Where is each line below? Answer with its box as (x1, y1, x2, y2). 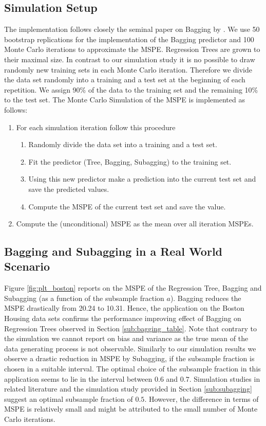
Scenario (4, 258, 50, 274)
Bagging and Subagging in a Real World (4, 243, 223, 259)
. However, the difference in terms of (144, 393, 259, 404)
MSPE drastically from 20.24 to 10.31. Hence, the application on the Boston (4, 303, 244, 313)
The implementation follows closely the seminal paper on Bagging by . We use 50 (4, 24, 260, 34)
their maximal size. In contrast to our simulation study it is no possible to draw (4, 54, 255, 64)
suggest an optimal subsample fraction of (4, 393, 133, 404)
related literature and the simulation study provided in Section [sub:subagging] (4, 383, 252, 394)
